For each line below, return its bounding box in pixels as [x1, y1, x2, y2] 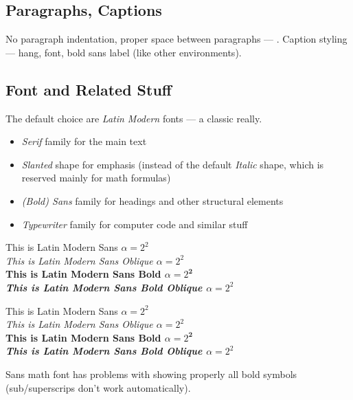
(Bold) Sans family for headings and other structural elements [21, 193, 284, 208]
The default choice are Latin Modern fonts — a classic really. [5, 111, 262, 125]
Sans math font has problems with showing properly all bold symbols [5, 366, 297, 381]
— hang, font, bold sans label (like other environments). [5, 45, 242, 59]
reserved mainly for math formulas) [21, 170, 171, 185]
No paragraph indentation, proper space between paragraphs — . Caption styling [5, 32, 348, 46]
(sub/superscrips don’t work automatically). [5, 380, 191, 395]
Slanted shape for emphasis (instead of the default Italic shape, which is [21, 157, 324, 171]
